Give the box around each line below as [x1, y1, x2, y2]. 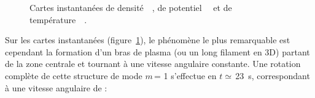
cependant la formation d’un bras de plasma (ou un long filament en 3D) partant [5, 45, 310, 58]
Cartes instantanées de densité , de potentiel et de [29, 1, 232, 13]
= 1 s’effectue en [154, 69, 217, 82]
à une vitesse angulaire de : [5, 81, 107, 94]
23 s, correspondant [235, 69, 310, 82]
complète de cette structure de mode [5, 69, 142, 82]
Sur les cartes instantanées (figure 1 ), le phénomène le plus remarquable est [5, 33, 290, 46]
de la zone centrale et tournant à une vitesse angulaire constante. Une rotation [5, 57, 301, 70]
